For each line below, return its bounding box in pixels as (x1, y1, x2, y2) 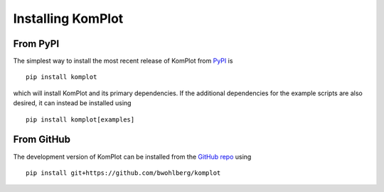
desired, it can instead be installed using (13, 99, 132, 107)
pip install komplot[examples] (26, 115, 135, 124)
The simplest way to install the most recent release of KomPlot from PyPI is (13, 57, 233, 65)
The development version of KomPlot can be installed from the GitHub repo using (13, 152, 252, 161)
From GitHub (13, 134, 71, 146)
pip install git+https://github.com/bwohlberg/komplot (26, 169, 221, 177)
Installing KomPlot (13, 11, 124, 26)
